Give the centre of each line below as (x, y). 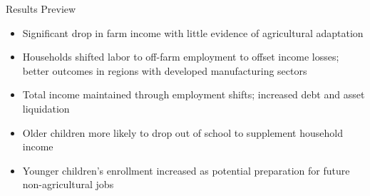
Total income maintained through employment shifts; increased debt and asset (194, 94)
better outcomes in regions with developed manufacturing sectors (165, 70)
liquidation (46, 108)
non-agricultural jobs (68, 184)
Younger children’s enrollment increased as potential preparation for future (186, 170)
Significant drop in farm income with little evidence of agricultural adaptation (193, 32)
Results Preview (41, 9)
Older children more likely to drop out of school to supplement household (183, 132)
